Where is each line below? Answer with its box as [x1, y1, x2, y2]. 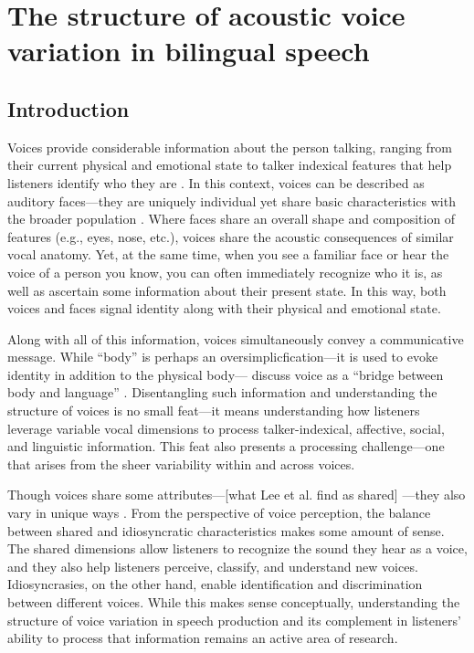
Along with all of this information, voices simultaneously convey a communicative [7, 329, 464, 348]
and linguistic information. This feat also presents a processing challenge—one [7, 437, 445, 456]
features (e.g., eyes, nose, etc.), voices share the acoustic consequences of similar [7, 226, 454, 246]
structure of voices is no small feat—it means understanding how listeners [7, 401, 420, 420]
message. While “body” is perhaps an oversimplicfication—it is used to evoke [7, 347, 438, 366]
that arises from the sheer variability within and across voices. [7, 454, 355, 473]
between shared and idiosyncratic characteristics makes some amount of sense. [7, 521, 445, 540]
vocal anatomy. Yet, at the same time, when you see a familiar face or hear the [7, 245, 449, 264]
